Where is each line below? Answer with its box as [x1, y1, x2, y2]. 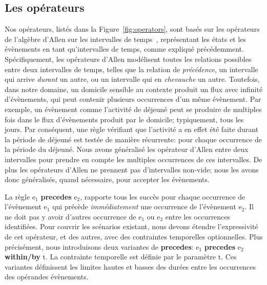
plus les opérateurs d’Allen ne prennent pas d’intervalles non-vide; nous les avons [5, 164, 259, 174]
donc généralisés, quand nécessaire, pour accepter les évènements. [5, 174, 210, 185]
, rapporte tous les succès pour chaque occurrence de [80, 191, 245, 202]
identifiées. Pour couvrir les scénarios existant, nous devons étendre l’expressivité [5, 221, 258, 232]
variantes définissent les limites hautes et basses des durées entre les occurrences [5, 261, 256, 272]
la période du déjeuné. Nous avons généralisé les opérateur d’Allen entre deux [5, 144, 249, 155]
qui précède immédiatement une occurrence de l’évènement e [52, 201, 242, 212]
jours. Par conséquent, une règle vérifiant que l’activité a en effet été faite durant [5, 124, 259, 135]
